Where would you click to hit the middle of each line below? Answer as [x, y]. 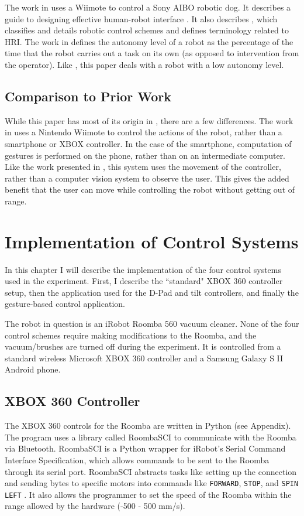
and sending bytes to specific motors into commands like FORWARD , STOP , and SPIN [152, 483]
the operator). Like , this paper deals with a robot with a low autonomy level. [144, 64]
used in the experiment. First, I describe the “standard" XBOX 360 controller [144, 281]
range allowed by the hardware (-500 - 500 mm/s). [95, 506]
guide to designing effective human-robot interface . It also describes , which [141, 18]
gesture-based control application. [65, 304]
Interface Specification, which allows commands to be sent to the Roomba [137, 459]
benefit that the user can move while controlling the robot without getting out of [150, 189]
